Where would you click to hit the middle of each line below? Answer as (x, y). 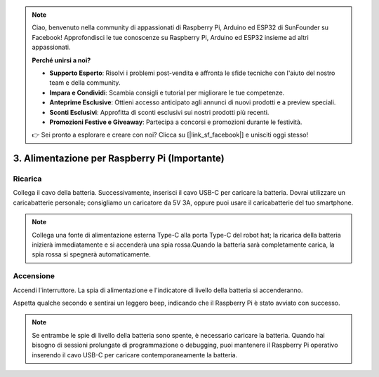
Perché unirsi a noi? (61, 60)
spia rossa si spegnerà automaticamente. (91, 254)
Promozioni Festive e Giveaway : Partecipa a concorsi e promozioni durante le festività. (176, 122)
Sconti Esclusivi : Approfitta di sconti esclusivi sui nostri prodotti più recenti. (159, 112)
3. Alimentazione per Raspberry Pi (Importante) (119, 159)
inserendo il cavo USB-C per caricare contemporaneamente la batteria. (135, 355)
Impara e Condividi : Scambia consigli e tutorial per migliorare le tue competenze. (167, 92)
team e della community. (85, 83)
